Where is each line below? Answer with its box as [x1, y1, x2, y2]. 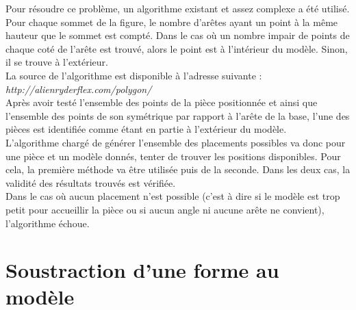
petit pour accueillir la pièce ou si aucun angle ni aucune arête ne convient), [5, 202, 325, 216]
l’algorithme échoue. [5, 216, 90, 230]
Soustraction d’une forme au [5, 256, 279, 284]
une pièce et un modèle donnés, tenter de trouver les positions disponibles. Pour [5, 148, 341, 163]
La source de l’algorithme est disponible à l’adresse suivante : [5, 68, 262, 82]
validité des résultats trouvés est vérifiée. [5, 175, 176, 190]
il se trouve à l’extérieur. [5, 55, 108, 69]
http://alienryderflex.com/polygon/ [5, 81, 152, 96]
